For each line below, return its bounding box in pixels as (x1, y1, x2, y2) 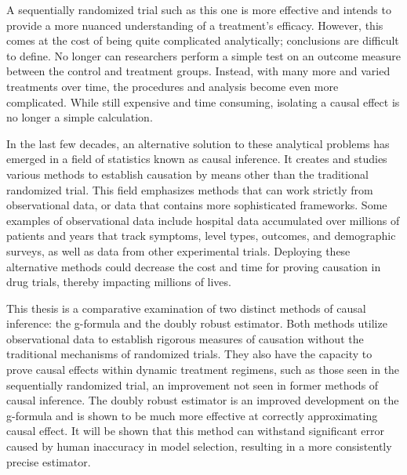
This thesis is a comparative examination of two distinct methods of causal (6, 299, 366, 316)
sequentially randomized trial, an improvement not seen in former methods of (6, 376, 379, 393)
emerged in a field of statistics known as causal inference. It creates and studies (6, 150, 387, 167)
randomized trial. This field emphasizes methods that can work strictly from (6, 181, 373, 198)
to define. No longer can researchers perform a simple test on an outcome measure (6, 47, 402, 63)
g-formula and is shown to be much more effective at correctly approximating (6, 407, 378, 423)
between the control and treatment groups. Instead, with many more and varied (6, 63, 391, 79)
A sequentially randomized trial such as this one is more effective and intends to (6, 2, 391, 17)
